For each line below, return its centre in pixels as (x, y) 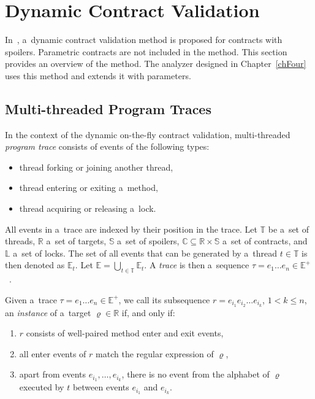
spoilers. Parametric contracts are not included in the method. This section (146, 51)
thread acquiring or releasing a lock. (88, 208)
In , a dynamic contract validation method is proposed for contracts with (144, 40)
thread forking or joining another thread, (96, 167)
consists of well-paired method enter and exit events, (125, 333)
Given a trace (31, 299)
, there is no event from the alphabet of (195, 374)
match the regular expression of (155, 353)
